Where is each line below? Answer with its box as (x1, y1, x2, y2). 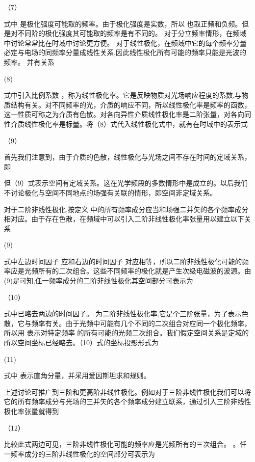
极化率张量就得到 (4, 406, 59, 416)
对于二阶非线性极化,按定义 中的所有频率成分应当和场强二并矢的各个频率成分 (4, 204, 249, 214)
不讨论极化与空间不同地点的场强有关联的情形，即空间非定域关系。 (4, 187, 217, 197)
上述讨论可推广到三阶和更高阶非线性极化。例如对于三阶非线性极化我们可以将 (4, 386, 251, 397)
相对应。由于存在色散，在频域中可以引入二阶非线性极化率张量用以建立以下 (4, 214, 244, 224)
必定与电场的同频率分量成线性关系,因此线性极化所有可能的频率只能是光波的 (4, 47, 246, 57)
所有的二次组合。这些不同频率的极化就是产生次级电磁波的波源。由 (38, 266, 251, 276)
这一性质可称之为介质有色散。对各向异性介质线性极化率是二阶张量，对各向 (4, 109, 244, 119)
